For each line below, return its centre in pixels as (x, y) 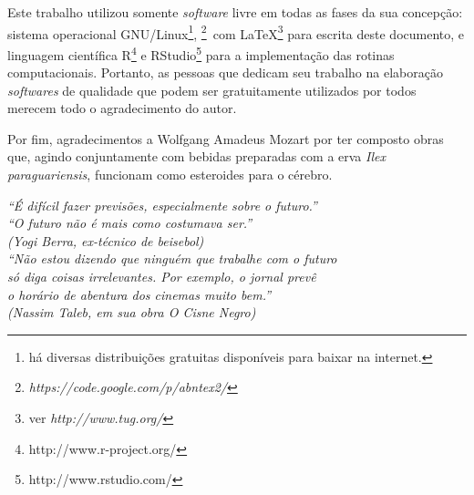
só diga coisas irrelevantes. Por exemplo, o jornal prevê (162, 277)
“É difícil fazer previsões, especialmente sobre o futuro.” (162, 205)
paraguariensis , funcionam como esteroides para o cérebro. (170, 175)
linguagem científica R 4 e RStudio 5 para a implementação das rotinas (201, 53)
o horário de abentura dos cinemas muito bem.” (139, 294)
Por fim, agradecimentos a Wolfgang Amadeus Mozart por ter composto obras (226, 138)
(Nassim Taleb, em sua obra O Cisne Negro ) (132, 312)
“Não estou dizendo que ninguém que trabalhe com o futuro (172, 258)
